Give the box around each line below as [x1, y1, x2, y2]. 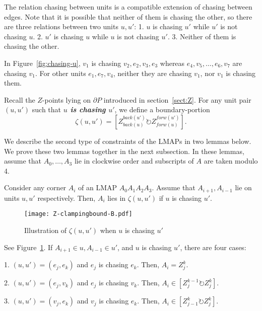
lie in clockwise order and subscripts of [74, 155, 194, 166]
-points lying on [42, 94, 91, 105]
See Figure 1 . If [4, 242, 53, 252]
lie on [235, 182, 252, 193]
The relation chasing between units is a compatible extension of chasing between [4, 2, 252, 12]
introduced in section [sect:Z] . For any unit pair [103, 94, 251, 105]
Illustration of [24, 225, 67, 236]
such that [32, 104, 61, 115]
